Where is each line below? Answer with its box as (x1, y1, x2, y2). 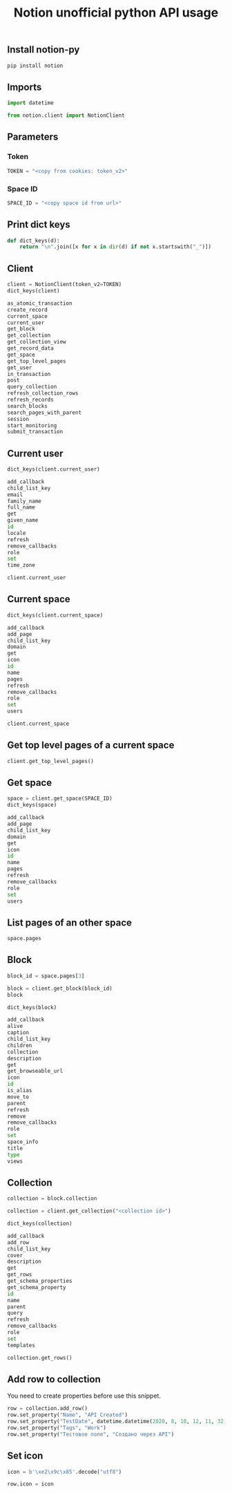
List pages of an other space (7, 917, 133, 928)
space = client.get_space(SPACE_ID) (7, 795, 113, 802)
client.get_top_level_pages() (7, 758, 95, 764)
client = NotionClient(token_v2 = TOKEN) (7, 281, 122, 288)
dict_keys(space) (7, 802, 57, 809)
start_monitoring (7, 422, 57, 429)
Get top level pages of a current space (7, 740, 175, 751)
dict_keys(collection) (7, 1220, 72, 1228)
